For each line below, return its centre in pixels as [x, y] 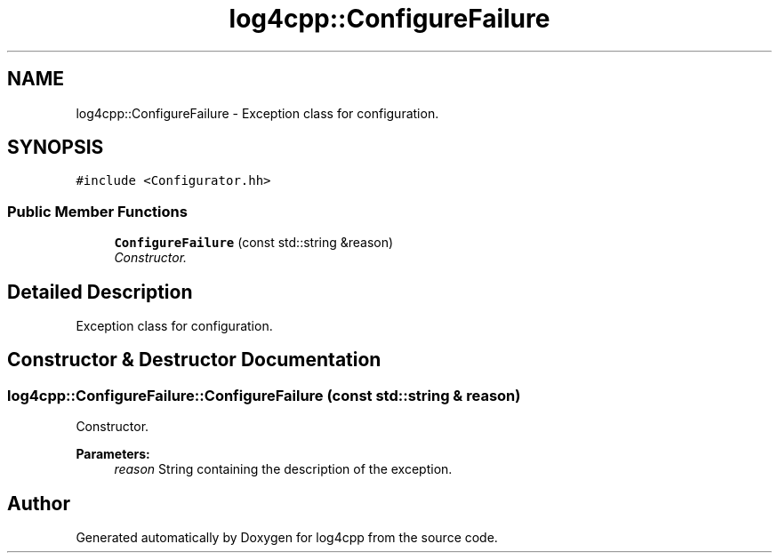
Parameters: [113, 454]
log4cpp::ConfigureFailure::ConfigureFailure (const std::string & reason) [264, 395]
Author [39, 503]
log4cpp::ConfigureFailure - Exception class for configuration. [257, 113]
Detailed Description [100, 292]
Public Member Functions [97, 211]
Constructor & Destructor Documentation [194, 360]
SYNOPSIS [56, 148]
